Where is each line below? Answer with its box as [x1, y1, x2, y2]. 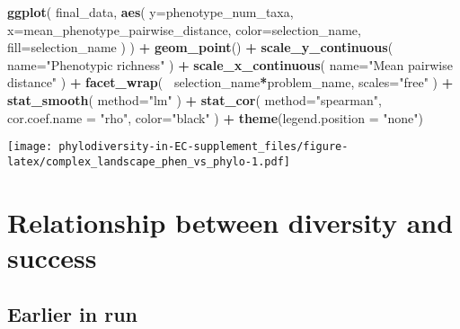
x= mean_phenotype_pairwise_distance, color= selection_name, [7, 20, 361, 39]
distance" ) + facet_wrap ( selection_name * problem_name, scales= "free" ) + [7, 73, 454, 92]
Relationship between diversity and [7, 203, 454, 240]
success [7, 238, 97, 275]
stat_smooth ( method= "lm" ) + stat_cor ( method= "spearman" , [7, 90, 382, 109]
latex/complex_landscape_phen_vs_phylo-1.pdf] [7, 155, 290, 168]
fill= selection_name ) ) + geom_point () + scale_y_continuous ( [7, 38, 394, 57]
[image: [7, 140, 53, 154]
